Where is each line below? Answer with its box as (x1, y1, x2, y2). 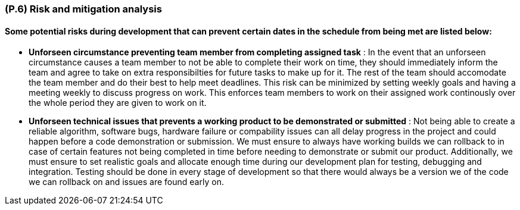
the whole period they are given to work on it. (29, 98, 207, 108)
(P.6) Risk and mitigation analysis (5, 3, 162, 15)
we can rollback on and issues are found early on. (29, 177, 224, 187)
